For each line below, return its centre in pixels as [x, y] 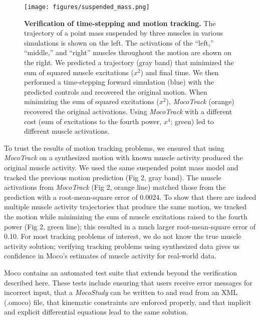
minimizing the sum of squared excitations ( [92, 101]
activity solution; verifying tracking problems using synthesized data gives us [122, 246]
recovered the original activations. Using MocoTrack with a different [128, 111]
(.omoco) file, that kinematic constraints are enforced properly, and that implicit [128, 302]
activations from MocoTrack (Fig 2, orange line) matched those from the [115, 187]
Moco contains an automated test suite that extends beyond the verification [121, 272]
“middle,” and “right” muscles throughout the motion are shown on [128, 52]
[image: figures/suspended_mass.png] [87, 7]
